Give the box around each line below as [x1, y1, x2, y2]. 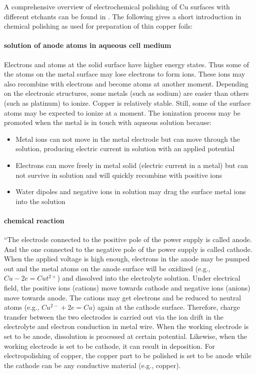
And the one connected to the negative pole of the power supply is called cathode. [4, 244, 253, 254]
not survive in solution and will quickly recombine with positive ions [15, 169, 222, 180]
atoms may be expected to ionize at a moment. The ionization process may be [4, 107, 241, 118]
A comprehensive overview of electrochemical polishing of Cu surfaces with [4, 1, 230, 11]
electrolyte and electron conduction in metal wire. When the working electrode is [4, 321, 249, 332]
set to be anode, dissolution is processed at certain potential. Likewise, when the [4, 331, 247, 341]
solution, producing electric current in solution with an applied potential [15, 143, 235, 154]
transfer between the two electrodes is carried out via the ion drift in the [4, 311, 223, 322]
